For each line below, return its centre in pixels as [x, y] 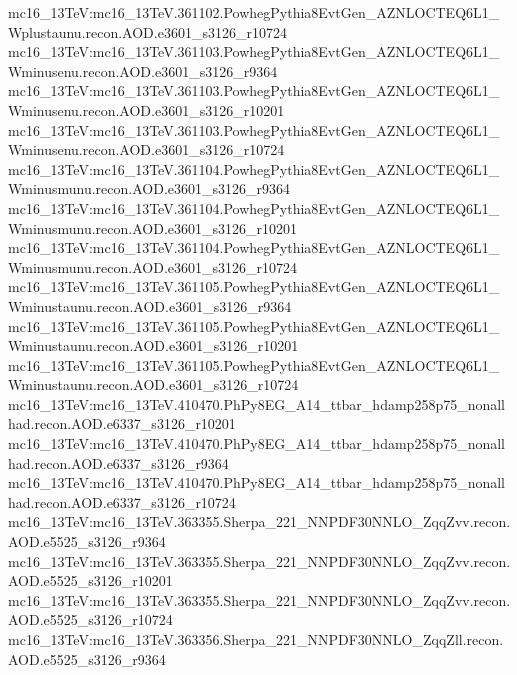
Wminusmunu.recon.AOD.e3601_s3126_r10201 [153, 227]
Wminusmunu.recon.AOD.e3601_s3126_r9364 [149, 188]
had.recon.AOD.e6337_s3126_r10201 [122, 423]
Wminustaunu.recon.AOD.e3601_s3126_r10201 [153, 345]
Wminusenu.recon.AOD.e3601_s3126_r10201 [146, 109]
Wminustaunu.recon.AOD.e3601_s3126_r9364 [150, 305]
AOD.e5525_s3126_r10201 [90, 580]
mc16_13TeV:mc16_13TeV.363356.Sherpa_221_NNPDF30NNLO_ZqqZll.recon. [256, 639]
